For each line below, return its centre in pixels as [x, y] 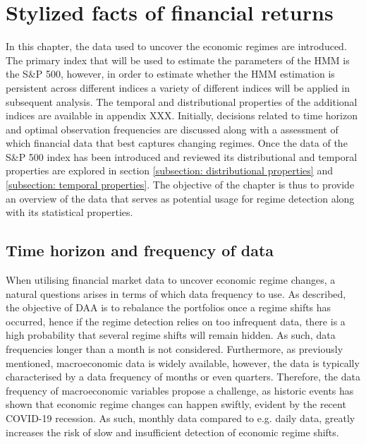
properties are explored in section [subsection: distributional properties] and [169, 170]
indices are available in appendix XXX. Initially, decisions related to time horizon [182, 115]
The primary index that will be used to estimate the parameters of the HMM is [178, 60]
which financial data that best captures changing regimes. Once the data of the [177, 143]
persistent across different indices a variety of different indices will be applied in [178, 87]
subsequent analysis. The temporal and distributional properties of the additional [182, 101]
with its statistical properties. [69, 212]
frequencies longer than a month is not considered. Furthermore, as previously [175, 349]
